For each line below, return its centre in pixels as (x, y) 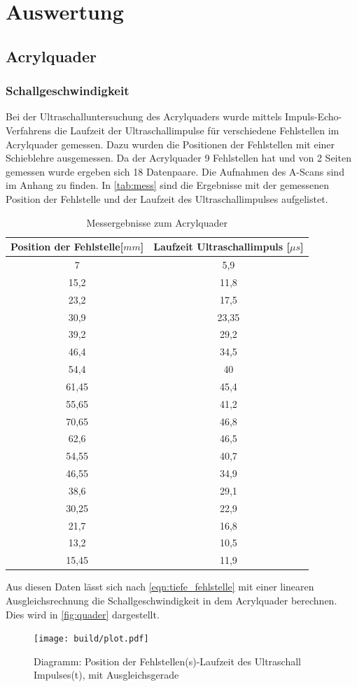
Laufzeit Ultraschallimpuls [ (222, 247)
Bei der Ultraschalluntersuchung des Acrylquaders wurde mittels (144, 116)
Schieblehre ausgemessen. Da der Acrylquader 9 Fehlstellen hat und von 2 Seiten (178, 158)
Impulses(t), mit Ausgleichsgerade (106, 675)
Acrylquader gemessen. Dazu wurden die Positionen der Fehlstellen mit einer (170, 144)
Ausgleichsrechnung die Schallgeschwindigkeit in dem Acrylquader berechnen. (171, 600)
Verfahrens (29, 130)
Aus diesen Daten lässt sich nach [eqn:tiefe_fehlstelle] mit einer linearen (160, 587)
